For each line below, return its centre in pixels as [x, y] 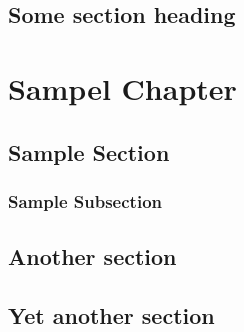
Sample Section [89, 151]
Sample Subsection [85, 200]
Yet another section [111, 314]
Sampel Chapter [122, 87]
